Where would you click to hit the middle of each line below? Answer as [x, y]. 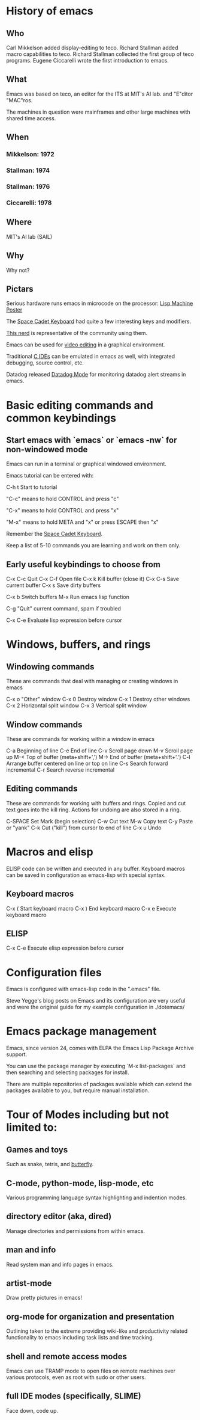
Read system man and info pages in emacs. [60, 1264]
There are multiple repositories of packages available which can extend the [99, 1084]
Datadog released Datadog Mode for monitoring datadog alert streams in [96, 375]
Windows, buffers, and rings [78, 644]
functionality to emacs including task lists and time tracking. [80, 1338]
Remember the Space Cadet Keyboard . [54, 534]
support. [17, 1054]
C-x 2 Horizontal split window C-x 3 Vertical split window [77, 705]
